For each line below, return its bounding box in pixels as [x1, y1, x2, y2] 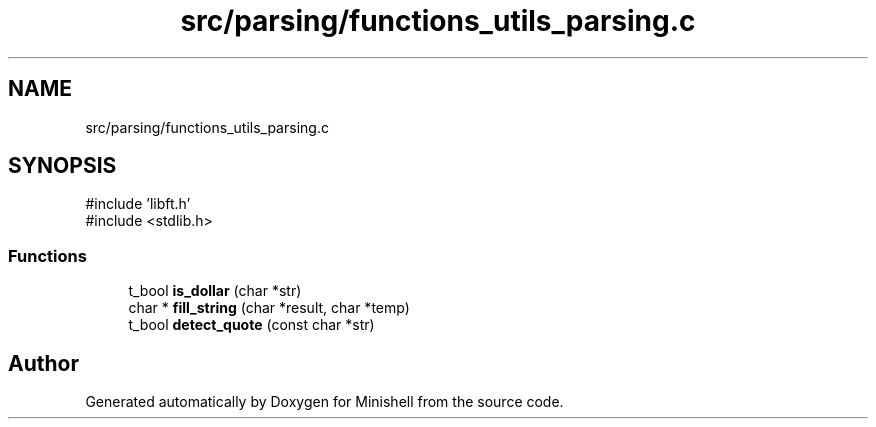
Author [8, 350, 79, 376]
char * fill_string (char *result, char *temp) [128, 299, 410, 317]
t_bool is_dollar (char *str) [128, 282, 302, 300]
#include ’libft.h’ [85, 195, 191, 213]
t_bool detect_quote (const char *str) [128, 316, 375, 334]
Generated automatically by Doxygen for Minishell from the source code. [85, 393, 564, 411]
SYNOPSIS [8, 153, 117, 179]
